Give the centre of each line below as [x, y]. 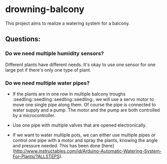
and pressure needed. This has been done [56, 145]
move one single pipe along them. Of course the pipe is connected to [84, 104]
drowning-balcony [45, 9]
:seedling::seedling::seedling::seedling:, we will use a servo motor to [83, 99]
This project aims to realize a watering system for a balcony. [67, 23]
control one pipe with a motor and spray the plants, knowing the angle [85, 140]
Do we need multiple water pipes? [48, 83]
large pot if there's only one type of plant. [48, 70]
